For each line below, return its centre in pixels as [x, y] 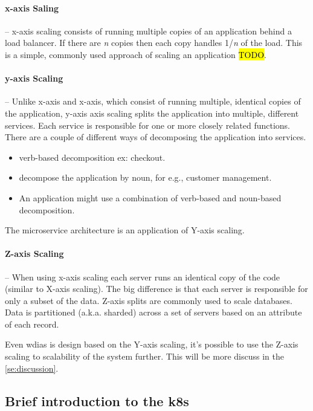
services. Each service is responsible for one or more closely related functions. [147, 125]
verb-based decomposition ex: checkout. [92, 157]
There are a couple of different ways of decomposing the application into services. [156, 137]
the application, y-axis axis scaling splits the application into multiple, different [152, 113]
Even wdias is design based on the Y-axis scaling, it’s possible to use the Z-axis [152, 344]
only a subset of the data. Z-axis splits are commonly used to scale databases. [149, 300]
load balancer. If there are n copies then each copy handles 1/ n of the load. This [154, 43]
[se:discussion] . [32, 368]
